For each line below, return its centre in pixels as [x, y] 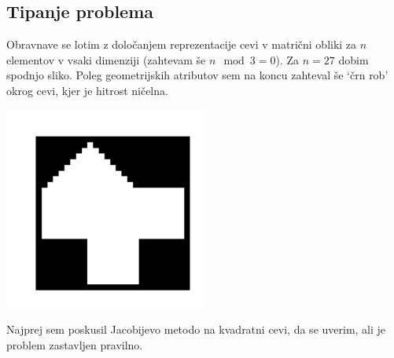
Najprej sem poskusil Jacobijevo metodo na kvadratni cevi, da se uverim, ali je [196, 329]
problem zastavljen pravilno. [75, 344]
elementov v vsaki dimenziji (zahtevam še [106, 59]
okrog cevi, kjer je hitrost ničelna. [87, 90]
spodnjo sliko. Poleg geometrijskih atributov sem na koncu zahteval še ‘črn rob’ [197, 75]
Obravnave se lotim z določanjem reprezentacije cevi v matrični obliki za [182, 44]
